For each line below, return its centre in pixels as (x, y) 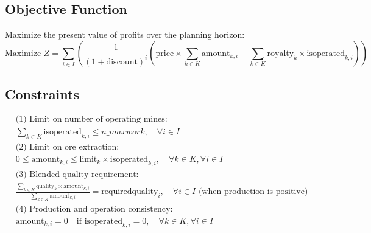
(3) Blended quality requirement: (77, 175)
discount (122, 62)
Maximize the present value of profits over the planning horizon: (125, 34)
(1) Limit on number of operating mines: (91, 120)
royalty (281, 53)
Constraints (42, 93)
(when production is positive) (253, 192)
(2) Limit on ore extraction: (67, 148)
